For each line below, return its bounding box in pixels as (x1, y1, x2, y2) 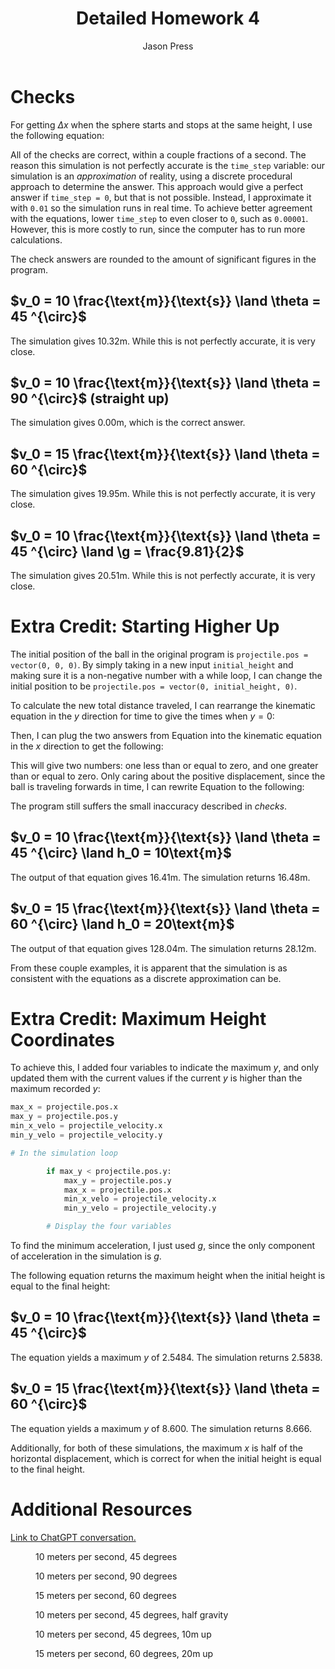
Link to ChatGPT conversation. (10, 1531, 137, 1543)
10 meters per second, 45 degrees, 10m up (35, 1628, 212, 1640)
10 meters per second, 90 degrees (35, 1570, 178, 1582)
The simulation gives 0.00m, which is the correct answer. (10, 417, 246, 429)
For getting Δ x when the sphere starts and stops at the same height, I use (10, 118, 313, 131)
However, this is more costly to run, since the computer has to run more (10, 223, 306, 235)
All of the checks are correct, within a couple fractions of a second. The (10, 148, 307, 161)
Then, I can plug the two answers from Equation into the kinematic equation (10, 729, 323, 741)
